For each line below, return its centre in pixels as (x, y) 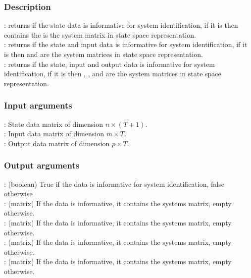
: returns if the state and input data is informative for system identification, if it (126, 44)
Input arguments (38, 105)
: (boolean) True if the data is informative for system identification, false (114, 184)
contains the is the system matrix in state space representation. (100, 34)
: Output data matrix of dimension (57, 143)
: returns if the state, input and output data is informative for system (110, 64)
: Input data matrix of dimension (54, 134)
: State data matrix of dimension (54, 124)
